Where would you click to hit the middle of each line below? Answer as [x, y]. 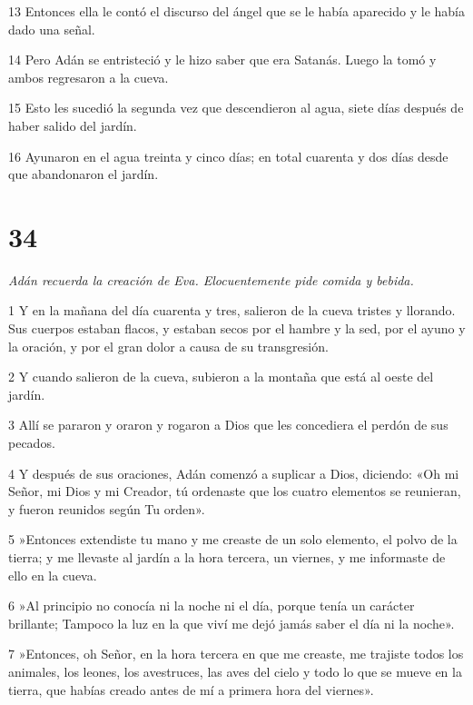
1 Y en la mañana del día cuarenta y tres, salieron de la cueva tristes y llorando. [232, 310]
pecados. [32, 443]
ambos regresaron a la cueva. [89, 77]
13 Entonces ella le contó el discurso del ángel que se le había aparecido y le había [236, 11]
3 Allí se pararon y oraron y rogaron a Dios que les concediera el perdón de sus [228, 425]
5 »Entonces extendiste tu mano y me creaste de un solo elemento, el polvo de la [233, 539]
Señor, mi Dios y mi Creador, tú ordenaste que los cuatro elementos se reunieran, [235, 491]
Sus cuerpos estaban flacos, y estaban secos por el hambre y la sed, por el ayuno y [237, 328]
